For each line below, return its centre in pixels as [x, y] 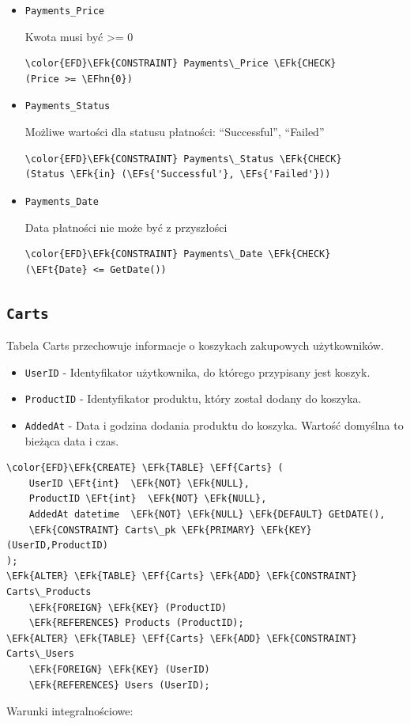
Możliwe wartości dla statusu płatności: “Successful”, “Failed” [175, 132]
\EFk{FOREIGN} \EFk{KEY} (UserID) [119, 669]
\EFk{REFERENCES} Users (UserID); [119, 685]
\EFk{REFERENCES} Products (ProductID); [136, 623]
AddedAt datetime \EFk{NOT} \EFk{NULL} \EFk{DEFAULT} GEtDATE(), [207, 515]
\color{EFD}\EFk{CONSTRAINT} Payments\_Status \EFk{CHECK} [183, 159]
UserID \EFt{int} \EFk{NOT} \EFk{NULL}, [139, 483]
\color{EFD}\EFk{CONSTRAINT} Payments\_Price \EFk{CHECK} [181, 64]
